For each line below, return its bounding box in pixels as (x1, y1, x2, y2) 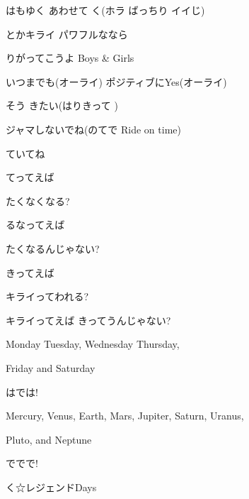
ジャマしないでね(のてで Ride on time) (6, 121, 181, 136)
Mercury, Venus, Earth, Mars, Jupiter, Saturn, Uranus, (6, 408, 244, 423)
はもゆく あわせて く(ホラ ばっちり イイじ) (6, 3, 205, 17)
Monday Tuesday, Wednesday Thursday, (6, 336, 180, 351)
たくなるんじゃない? (6, 241, 100, 256)
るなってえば (6, 217, 65, 232)
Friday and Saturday (6, 360, 95, 375)
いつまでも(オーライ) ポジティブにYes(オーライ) (6, 74, 227, 89)
